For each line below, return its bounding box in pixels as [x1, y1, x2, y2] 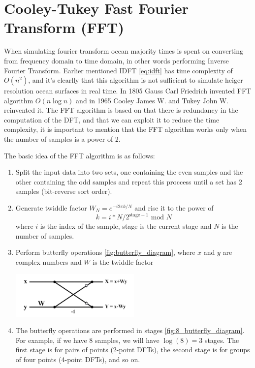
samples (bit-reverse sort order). [15, 186, 112, 196]
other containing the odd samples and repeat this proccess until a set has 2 [15, 176, 242, 186]
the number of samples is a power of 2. [4, 134, 121, 144]
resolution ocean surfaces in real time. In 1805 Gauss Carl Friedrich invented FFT [4, 86, 252, 96]
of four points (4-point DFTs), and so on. [15, 354, 140, 364]
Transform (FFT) [4, 17, 124, 37]
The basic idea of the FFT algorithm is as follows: [4, 150, 155, 160]
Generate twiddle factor [15, 203, 87, 213]
